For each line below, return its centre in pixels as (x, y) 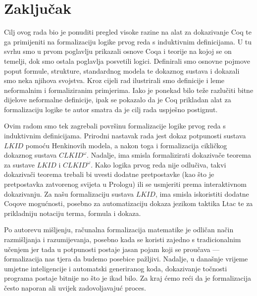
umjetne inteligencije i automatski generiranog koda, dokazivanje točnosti (116, 268)
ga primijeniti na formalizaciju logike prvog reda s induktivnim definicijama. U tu (128, 41)
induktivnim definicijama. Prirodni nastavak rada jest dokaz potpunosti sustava (125, 136)
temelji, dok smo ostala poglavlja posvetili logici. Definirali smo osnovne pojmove (127, 61)
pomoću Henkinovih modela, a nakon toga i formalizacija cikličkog (126, 145)
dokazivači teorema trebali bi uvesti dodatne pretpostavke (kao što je (109, 174)
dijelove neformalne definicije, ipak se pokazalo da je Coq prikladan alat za (118, 100)
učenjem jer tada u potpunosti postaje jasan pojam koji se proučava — (112, 249)
